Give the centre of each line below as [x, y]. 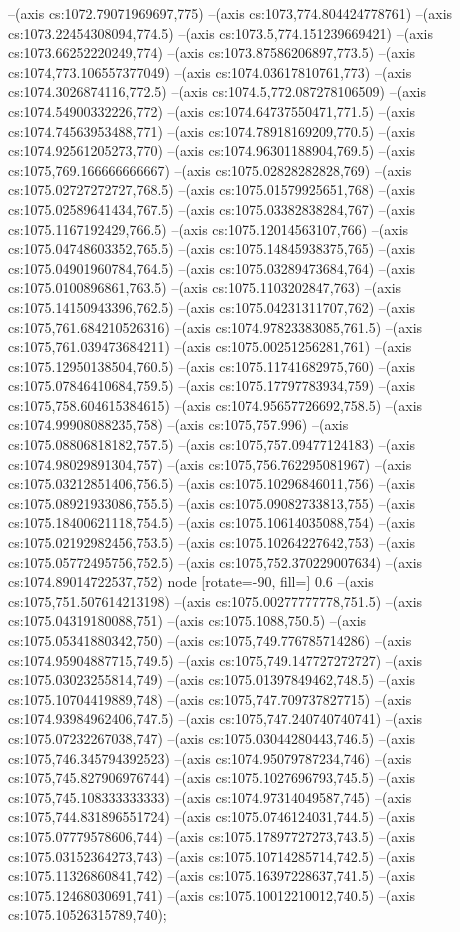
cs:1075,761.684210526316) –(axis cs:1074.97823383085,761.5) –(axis [215, 326]
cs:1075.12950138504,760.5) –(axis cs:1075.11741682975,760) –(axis [212, 365]
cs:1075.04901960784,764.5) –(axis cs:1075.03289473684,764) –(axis [212, 267]
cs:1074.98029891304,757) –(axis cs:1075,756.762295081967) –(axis [210, 463]
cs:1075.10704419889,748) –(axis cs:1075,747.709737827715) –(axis [210, 698]
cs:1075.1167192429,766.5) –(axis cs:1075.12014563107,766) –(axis [208, 228]
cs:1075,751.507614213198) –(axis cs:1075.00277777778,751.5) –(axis [215, 600]
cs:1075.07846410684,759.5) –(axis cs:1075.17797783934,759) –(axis [212, 385]
